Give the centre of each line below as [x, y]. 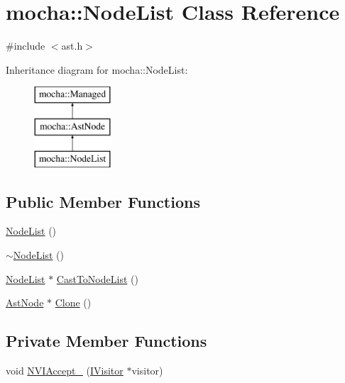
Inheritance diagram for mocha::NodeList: [97, 69]
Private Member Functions [106, 341]
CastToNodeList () [97, 278]
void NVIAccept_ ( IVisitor [65, 371]
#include [26, 46]
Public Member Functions [103, 201]
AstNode [25, 302]
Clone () [73, 302]
